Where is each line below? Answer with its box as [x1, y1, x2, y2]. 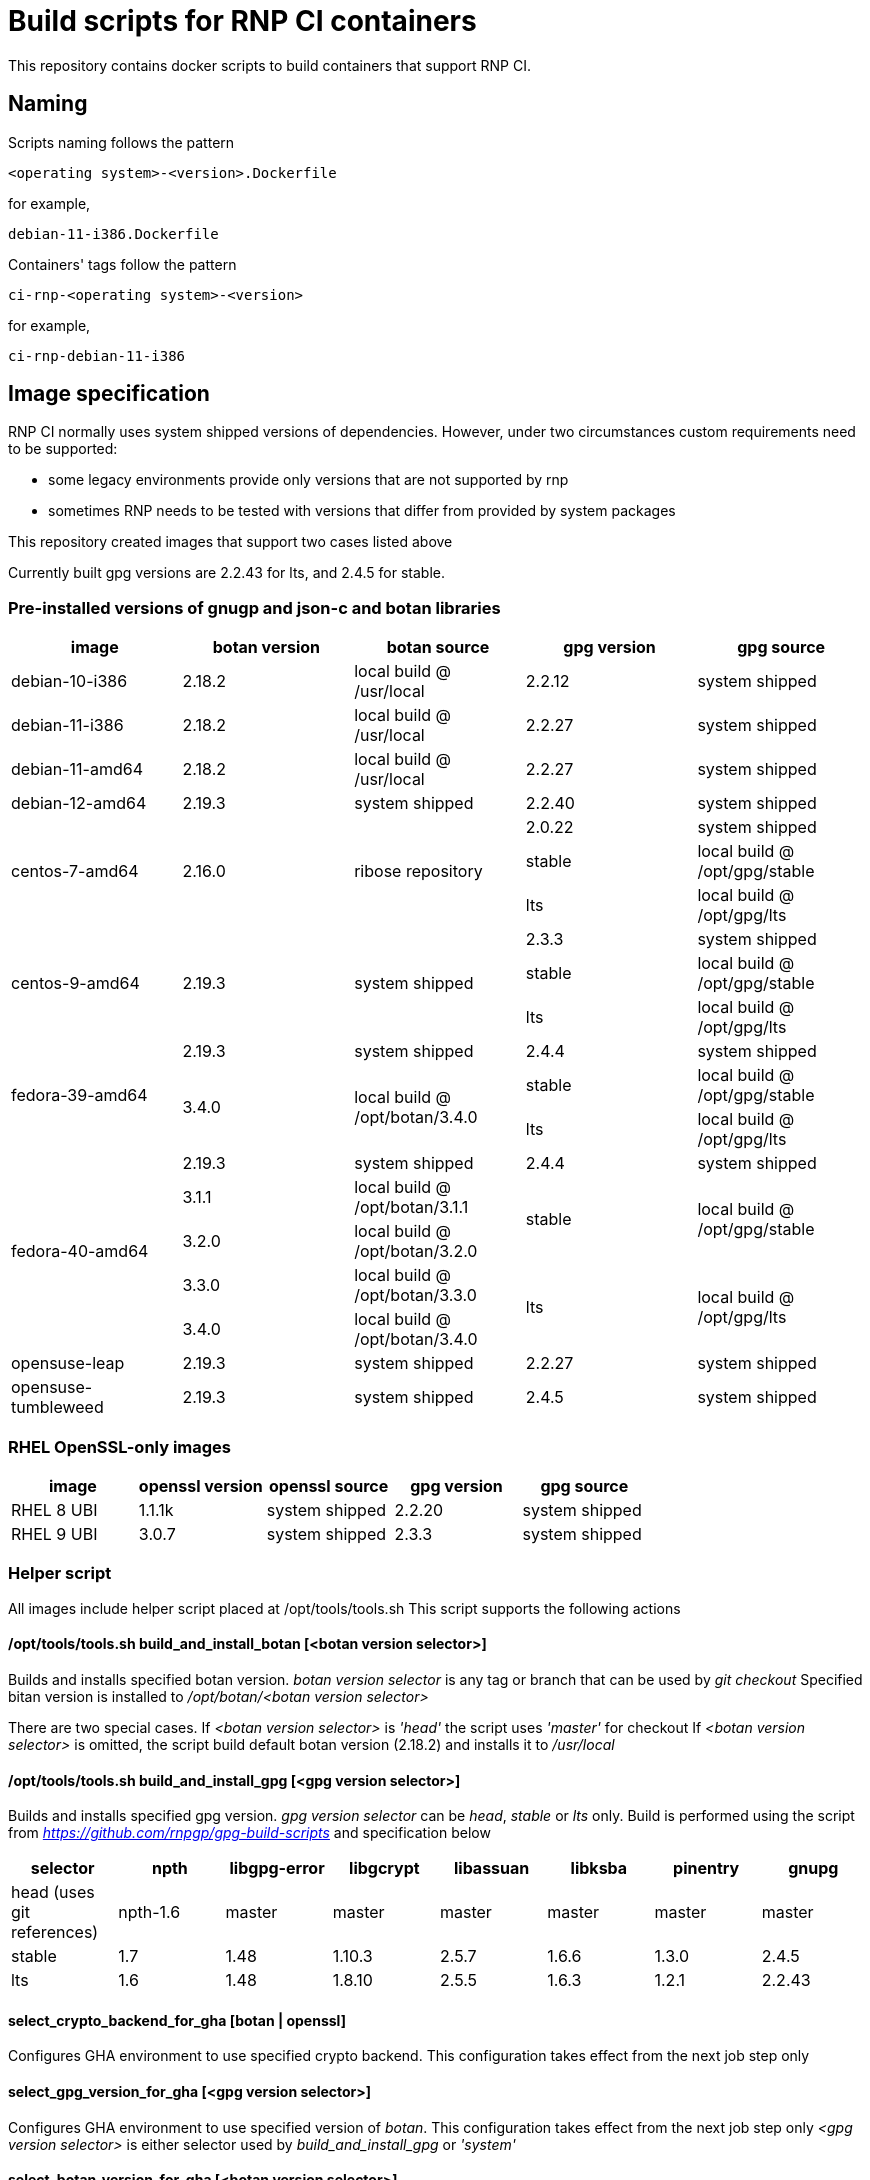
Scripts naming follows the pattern [8, 133, 235, 151]
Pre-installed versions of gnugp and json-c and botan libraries [8, 597, 501, 618]
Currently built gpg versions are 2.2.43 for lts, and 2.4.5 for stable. [8, 564, 445, 582]
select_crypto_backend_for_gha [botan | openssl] [8, 2011, 346, 2029]
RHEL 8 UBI [11, 1499, 98, 1520]
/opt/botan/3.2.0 [354, 1241, 478, 1262]
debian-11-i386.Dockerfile [8, 225, 219, 242]
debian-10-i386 [11, 671, 128, 692]
